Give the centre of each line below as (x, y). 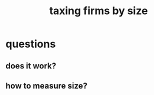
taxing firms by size (99, 11)
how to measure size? (47, 86)
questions (31, 44)
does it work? (31, 66)
